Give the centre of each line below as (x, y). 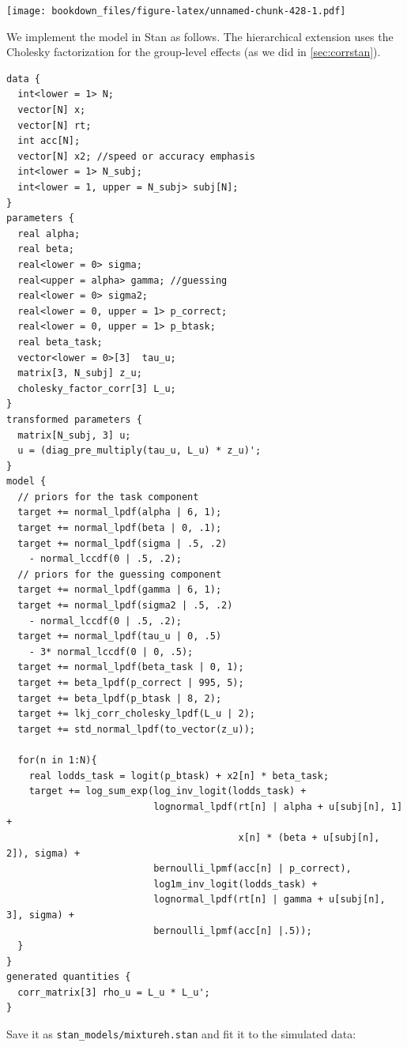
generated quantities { (69, 977)
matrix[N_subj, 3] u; (74, 435)
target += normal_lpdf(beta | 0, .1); (120, 528)
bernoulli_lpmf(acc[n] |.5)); (233, 930)
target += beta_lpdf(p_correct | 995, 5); (131, 683)
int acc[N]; (49, 141)
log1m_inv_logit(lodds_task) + (236, 884)
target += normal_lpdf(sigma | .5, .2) (122, 543)
